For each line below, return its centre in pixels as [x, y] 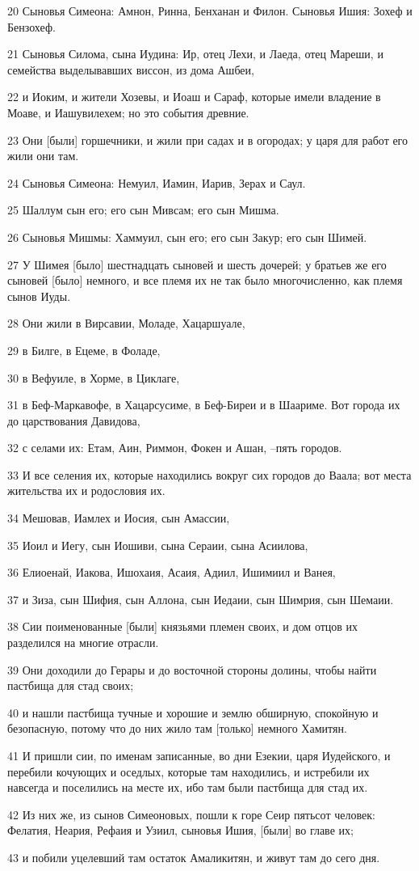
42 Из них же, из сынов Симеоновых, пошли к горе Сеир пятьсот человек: [191, 814]
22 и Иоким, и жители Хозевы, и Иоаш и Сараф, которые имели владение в [194, 97]
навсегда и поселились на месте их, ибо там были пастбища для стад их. [188, 787]
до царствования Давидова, [74, 420]
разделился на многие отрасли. [83, 643]
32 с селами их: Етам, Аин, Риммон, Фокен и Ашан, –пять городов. [175, 448]
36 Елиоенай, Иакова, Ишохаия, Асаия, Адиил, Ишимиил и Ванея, [172, 572]
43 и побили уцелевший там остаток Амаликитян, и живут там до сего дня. [194, 857]
